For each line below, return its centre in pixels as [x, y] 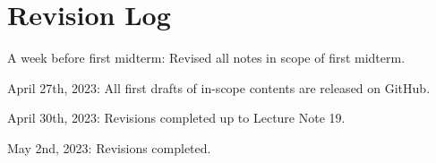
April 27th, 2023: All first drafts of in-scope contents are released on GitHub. [219, 87]
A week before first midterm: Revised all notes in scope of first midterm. [206, 58]
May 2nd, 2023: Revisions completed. [109, 147]
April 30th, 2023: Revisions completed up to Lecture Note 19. [176, 118]
